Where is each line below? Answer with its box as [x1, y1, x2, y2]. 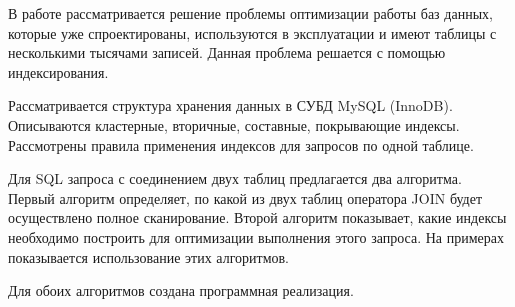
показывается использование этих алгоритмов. [8, 246, 289, 267]
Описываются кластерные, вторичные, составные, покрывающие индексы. [8, 114, 460, 135]
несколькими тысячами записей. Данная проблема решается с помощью [8, 42, 446, 63]
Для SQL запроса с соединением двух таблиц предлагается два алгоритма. [8, 168, 462, 189]
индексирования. [8, 61, 109, 82]
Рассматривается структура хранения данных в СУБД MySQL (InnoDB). [8, 95, 453, 116]
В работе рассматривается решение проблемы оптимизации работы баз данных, [8, 3, 493, 23]
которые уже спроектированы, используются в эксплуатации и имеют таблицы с [8, 22, 497, 43]
